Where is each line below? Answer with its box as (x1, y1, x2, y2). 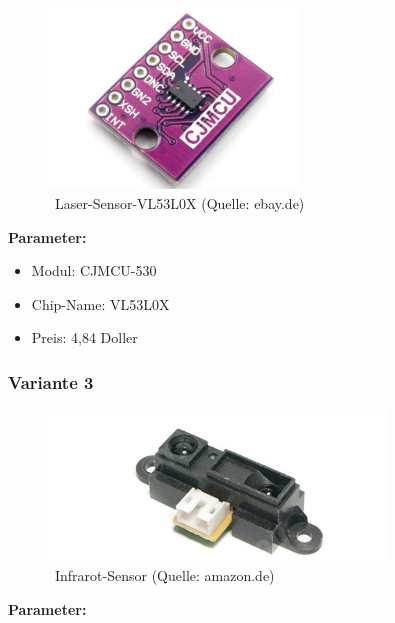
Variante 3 (8, 369, 94, 394)
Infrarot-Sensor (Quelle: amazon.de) (54, 565, 275, 586)
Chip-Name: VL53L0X (31, 293, 170, 314)
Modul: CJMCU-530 (31, 260, 157, 281)
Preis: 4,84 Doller (31, 327, 138, 348)
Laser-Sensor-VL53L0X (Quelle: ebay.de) (54, 193, 305, 213)
